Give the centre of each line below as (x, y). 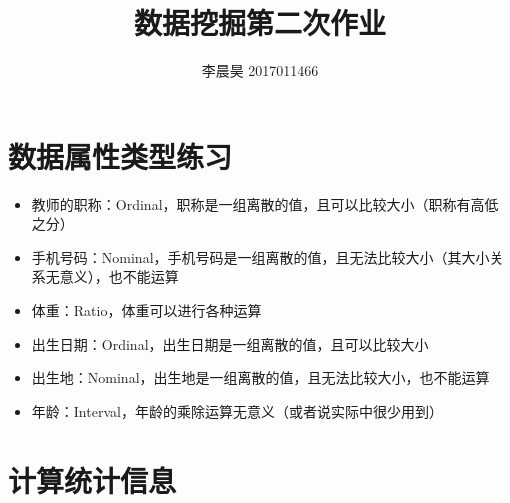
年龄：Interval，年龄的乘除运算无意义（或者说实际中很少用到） (237, 410)
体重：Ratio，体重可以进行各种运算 (146, 310)
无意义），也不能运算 (112, 276)
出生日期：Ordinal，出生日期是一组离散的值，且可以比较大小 (230, 343)
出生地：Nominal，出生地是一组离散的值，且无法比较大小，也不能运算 (260, 377)
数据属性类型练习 (120, 155)
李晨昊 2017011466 (260, 70)
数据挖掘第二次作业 (259, 22)
